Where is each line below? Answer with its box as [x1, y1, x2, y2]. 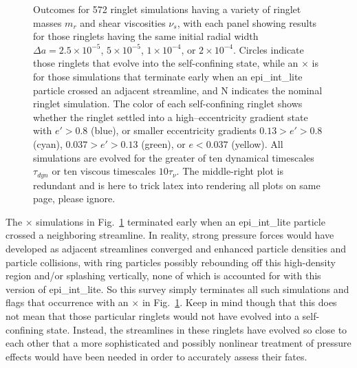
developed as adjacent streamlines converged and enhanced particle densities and [6, 241, 347, 255]
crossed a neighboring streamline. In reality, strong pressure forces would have [6, 228, 334, 242]
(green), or [141, 136, 186, 151]
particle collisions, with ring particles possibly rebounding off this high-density [6, 255, 336, 269]
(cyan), [33, 136, 63, 151]
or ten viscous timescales [52, 164, 156, 178]
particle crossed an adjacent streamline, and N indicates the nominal [33, 83, 323, 97]
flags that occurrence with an [6, 295, 129, 310]
